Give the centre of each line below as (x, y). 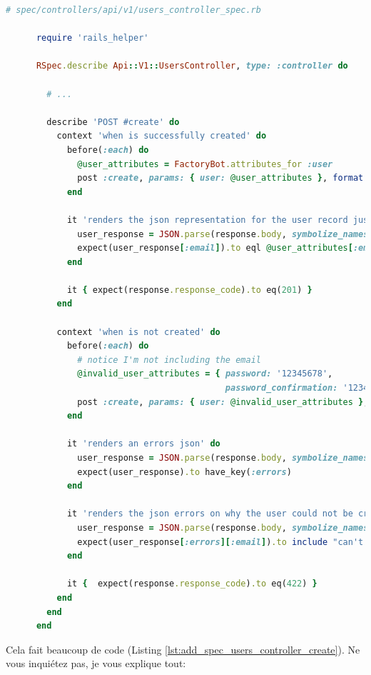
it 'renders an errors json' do (143, 444)
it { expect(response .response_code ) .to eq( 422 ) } (192, 584)
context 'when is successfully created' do (162, 136)
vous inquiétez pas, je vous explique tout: (96, 663)
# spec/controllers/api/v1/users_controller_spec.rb (133, 10)
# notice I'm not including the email (169, 360)
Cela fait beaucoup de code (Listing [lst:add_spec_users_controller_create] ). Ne (183, 649)
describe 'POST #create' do (113, 122)
